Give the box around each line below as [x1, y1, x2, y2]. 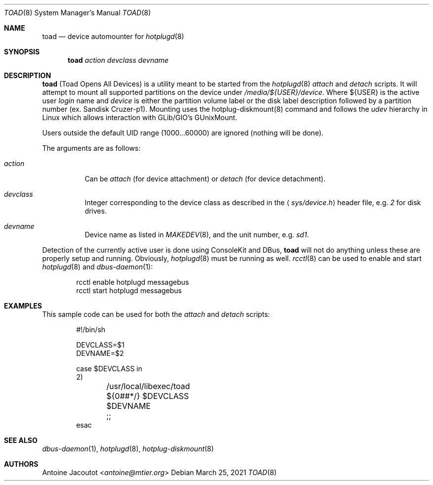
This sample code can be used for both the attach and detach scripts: [42, 310, 270, 318]
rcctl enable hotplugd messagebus [76, 278, 189, 286]
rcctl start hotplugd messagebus [76, 286, 182, 295]
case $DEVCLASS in [76, 364, 142, 373]
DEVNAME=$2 [76, 349, 124, 357]
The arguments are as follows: [42, 144, 141, 152]
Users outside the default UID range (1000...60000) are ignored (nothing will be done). [42, 129, 324, 137]
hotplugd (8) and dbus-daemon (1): [42, 263, 153, 271]
